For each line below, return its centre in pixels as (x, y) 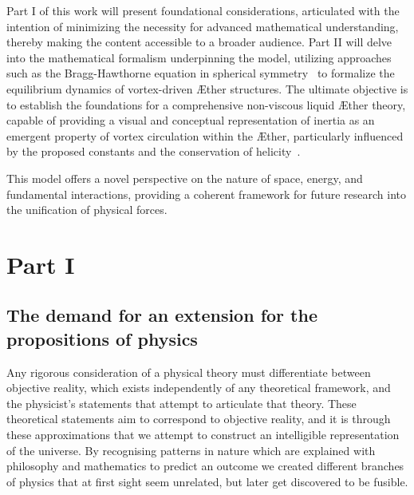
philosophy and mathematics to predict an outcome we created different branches (205, 466)
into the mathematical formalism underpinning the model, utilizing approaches (199, 57)
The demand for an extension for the (162, 315)
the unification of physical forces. (87, 210)
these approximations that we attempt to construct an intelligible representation (203, 435)
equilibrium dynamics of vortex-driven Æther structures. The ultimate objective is (207, 88)
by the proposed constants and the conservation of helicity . (154, 151)
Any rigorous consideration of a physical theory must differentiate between (189, 372)
